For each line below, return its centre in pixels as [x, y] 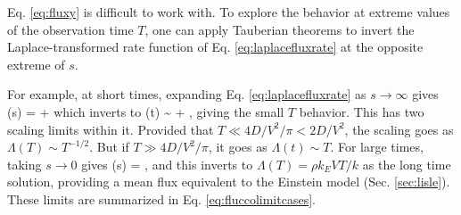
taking [25, 164]
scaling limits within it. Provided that [111, 129]
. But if [109, 147]
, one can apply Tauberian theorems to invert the [280, 29]
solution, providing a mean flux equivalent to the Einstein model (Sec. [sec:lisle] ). [229, 182]
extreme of [36, 64]
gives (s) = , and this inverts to [167, 164]
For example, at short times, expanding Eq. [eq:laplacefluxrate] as [187, 94]
